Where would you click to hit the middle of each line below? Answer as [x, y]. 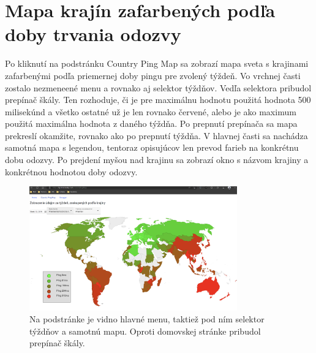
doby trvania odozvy [93, 34]
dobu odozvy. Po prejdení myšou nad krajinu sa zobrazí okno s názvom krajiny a [157, 160]
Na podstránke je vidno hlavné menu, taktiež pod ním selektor [147, 319]
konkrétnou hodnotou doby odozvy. [71, 171]
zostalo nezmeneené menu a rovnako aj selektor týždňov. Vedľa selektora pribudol [158, 87]
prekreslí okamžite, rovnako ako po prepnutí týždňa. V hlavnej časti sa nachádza [156, 135]
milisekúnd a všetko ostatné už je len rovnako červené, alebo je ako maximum [151, 111]
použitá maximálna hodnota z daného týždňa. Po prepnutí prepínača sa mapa [151, 123]
